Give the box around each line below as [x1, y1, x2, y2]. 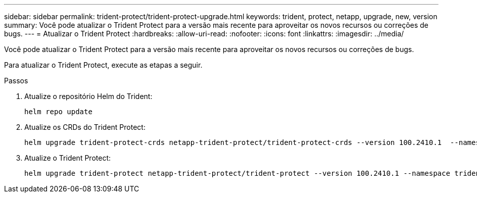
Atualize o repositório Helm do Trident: [24, 92, 153, 101]
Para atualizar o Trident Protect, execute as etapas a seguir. [4, 61, 203, 69]
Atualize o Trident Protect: [24, 154, 111, 162]
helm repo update [24, 108, 92, 116]
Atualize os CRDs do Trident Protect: [24, 123, 146, 131]
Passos [4, 76, 28, 85]
